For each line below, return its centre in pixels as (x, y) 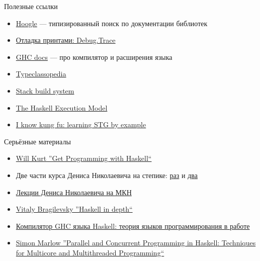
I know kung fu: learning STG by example (81, 124)
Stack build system (45, 90)
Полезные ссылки (31, 6)
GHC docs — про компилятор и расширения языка (94, 57)
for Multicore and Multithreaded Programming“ (90, 252)
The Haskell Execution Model (62, 107)
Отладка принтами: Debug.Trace (66, 40)
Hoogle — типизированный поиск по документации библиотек (112, 23)
